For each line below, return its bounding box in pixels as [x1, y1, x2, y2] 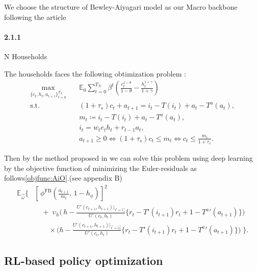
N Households [4, 51, 47, 61]
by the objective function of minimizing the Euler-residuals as [4, 162, 197, 173]
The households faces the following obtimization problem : [4, 68, 186, 79]
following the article [4, 11, 66, 22]
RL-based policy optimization [4, 252, 163, 268]
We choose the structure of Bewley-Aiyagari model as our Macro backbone [4, 2, 238, 12]
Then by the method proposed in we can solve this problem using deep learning [4, 153, 253, 163]
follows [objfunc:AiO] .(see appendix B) [4, 173, 122, 183]
